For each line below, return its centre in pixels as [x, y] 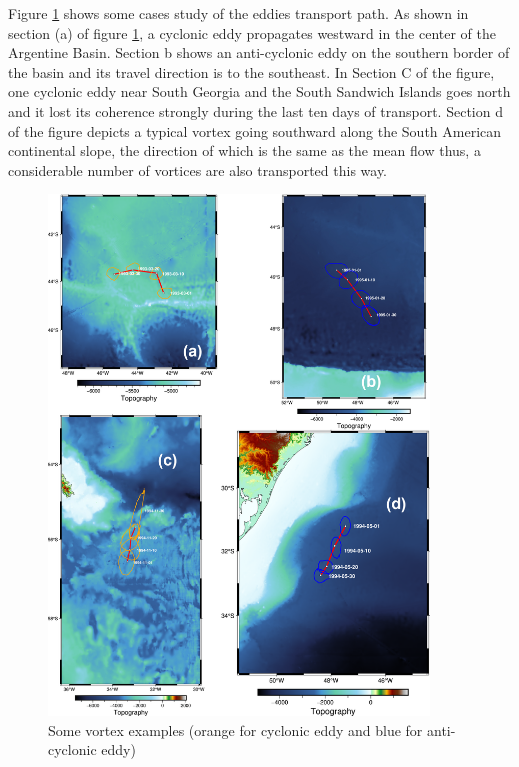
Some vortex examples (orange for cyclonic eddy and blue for [235, 729]
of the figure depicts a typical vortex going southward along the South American [255, 130]
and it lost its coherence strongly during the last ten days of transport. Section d [255, 110]
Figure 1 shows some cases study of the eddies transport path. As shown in [238, 13]
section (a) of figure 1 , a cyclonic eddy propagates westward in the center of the [252, 32]
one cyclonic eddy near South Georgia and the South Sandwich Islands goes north [259, 91]
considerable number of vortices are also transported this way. [198, 169]
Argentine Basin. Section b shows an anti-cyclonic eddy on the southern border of [259, 52]
